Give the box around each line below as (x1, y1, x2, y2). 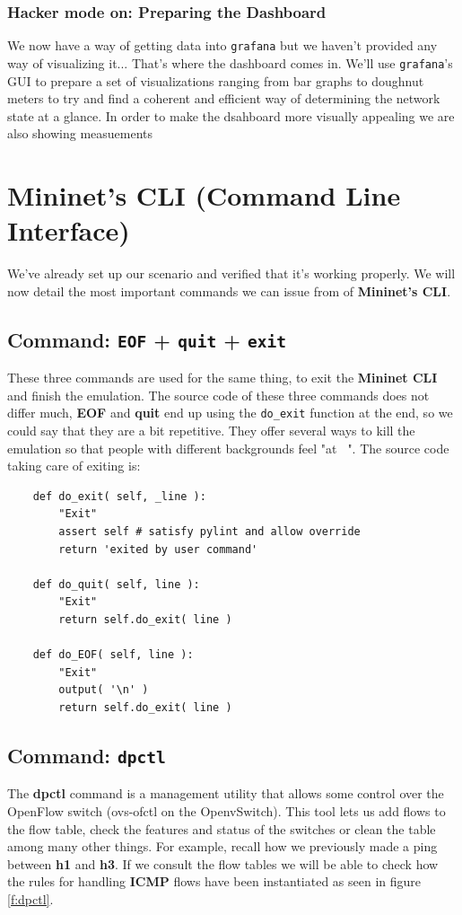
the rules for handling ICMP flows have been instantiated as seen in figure (7, 872, 422, 891)
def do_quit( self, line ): (32, 577, 200, 591)
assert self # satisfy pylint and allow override (58, 525, 361, 539)
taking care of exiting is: (7, 456, 141, 475)
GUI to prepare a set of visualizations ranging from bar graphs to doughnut (7, 71, 424, 90)
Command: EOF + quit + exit (7, 325, 287, 353)
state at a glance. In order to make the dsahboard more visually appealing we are (7, 106, 455, 125)
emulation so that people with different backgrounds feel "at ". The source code (7, 438, 449, 457)
